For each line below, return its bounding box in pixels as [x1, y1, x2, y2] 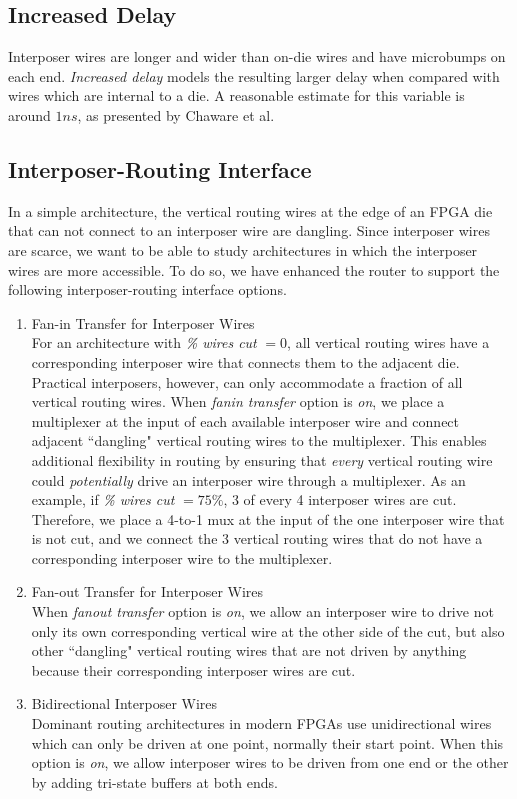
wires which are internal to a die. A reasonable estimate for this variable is [8, 85, 465, 106]
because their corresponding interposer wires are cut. [31, 659, 356, 680]
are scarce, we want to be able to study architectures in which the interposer [8, 239, 478, 260]
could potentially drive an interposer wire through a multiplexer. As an [31, 469, 466, 490]
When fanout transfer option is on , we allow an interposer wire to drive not [31, 601, 494, 622]
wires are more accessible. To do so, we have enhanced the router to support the [8, 259, 500, 280]
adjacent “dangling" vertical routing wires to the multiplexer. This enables [31, 430, 487, 451]
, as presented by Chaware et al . [77, 104, 275, 125]
